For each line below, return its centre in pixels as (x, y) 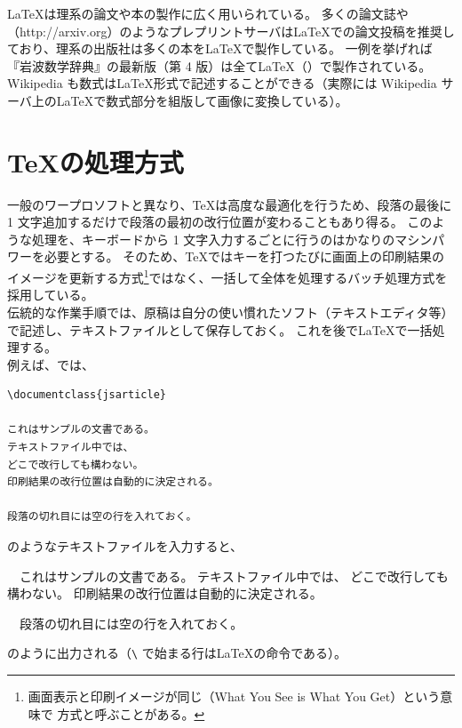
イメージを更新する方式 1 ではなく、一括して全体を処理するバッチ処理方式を (227, 276)
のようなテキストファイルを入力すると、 (125, 546)
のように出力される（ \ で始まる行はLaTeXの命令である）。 (177, 653)
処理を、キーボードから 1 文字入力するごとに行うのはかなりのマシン (232, 239)
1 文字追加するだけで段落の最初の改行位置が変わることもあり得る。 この (220, 222)
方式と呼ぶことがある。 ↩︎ (131, 713)
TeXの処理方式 (96, 161)
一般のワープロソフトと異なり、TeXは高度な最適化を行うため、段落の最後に (230, 204)
